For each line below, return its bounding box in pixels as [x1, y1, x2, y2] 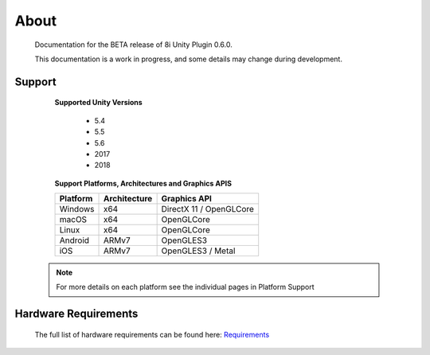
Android [59, 235, 90, 246]
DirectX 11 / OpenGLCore [161, 204, 255, 215]
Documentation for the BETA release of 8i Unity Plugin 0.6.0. [34, 40, 233, 49]
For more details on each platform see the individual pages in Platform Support [56, 283, 315, 292]
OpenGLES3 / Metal [161, 245, 236, 256]
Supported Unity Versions [54, 98, 143, 107]
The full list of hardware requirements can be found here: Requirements [34, 330, 270, 339]
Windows [59, 204, 95, 215]
